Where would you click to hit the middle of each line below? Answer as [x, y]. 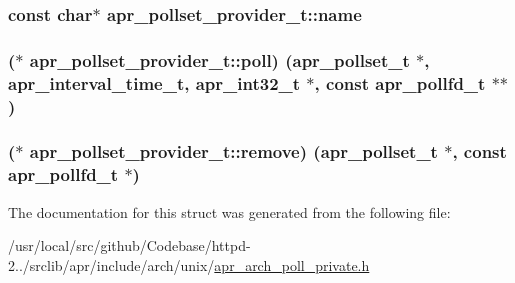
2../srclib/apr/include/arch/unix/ [111, 264]
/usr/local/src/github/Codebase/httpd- [129, 245]
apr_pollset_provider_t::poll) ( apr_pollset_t [219, 59]
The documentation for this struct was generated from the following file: [229, 211]
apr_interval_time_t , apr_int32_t [154, 82]
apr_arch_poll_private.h [292, 264]
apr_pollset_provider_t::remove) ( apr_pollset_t [233, 151]
